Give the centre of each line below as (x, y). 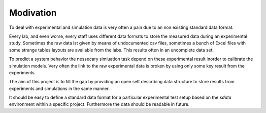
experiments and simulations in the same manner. (60, 89)
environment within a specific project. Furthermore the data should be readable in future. (99, 104)
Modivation (33, 13)
